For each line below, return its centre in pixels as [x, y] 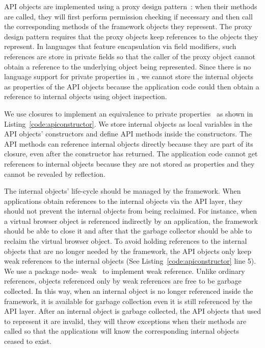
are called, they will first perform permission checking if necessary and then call [128, 16]
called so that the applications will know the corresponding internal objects [122, 331]
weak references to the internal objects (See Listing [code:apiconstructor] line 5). [130, 261]
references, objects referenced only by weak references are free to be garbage [123, 281]
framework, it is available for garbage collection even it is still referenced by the [128, 301]
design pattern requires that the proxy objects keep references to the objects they [131, 36]
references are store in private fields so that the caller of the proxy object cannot [130, 56]
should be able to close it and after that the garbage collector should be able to [128, 231]
